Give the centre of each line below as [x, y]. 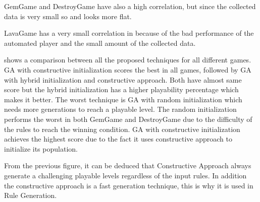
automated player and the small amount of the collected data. [100, 43]
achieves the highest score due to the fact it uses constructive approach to [118, 139]
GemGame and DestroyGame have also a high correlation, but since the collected [130, 6]
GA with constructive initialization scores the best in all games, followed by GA [128, 69]
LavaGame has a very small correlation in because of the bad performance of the [129, 33]
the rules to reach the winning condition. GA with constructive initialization [122, 129]
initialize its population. [41, 148]
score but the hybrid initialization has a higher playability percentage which [121, 89]
